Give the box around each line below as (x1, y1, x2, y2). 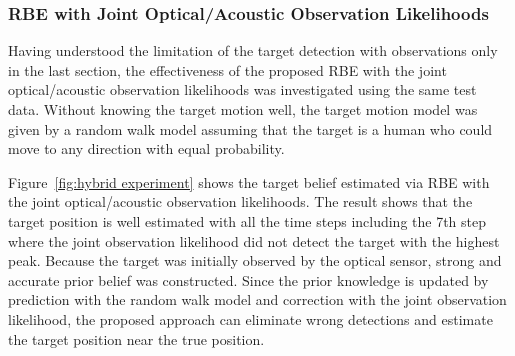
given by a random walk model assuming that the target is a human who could (8, 118, 493, 139)
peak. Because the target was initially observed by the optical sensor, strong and (8, 250, 502, 271)
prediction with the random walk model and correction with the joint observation (8, 289, 507, 310)
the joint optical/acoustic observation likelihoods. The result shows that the (8, 191, 473, 212)
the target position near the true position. (8, 328, 265, 349)
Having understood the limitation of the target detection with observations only (8, 40, 498, 61)
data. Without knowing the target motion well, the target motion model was (8, 99, 478, 119)
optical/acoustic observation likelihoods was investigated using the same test (8, 79, 477, 100)
